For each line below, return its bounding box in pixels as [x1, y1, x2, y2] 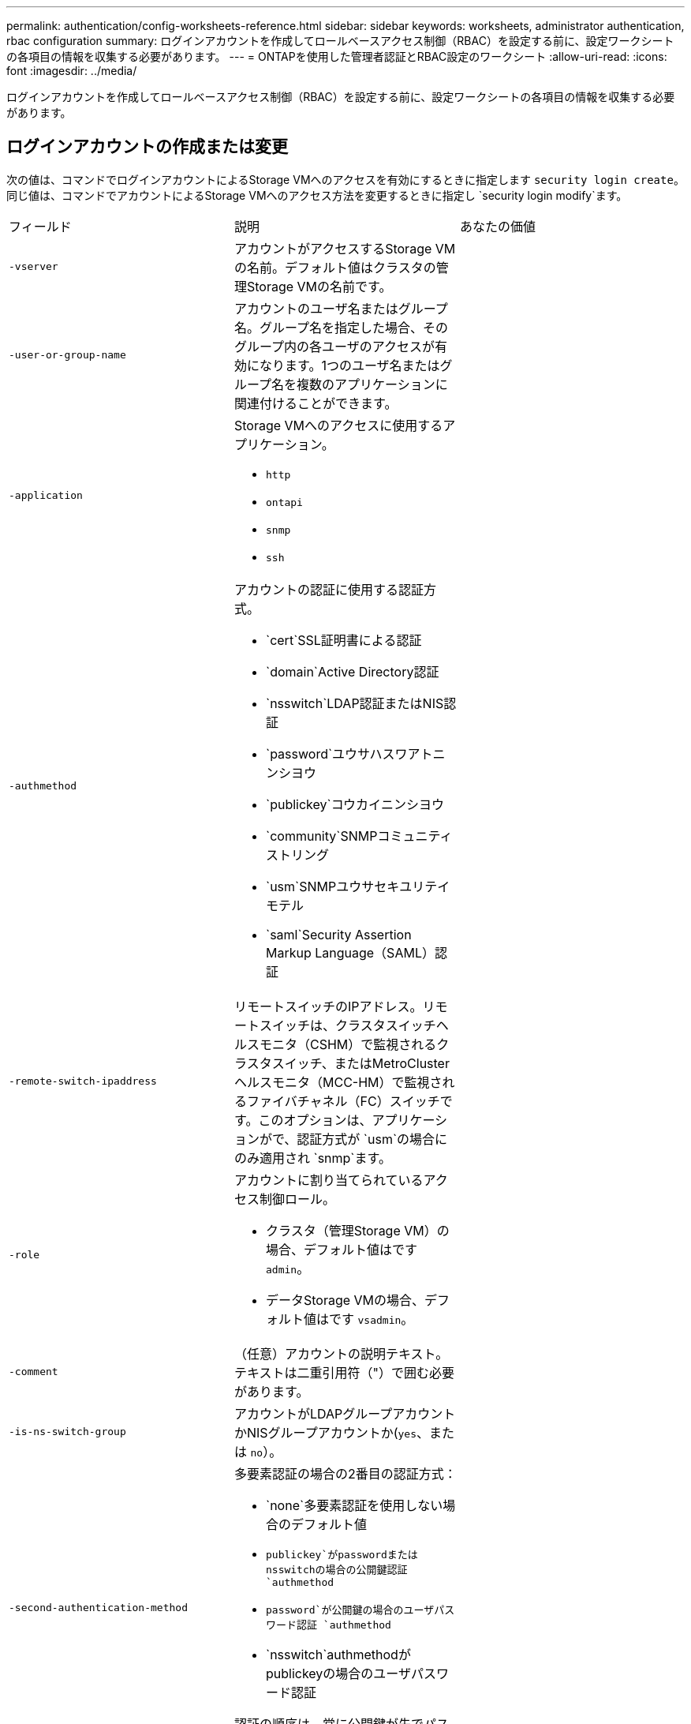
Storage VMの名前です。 [246, 278, 392, 294]
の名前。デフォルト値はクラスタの [233, 259, 436, 275]
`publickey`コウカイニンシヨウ [265, 796, 445, 812]
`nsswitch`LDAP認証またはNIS [265, 695, 444, 711]
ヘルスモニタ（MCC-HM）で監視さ [233, 1074, 443, 1090]
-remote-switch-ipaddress [9, 1075, 157, 1088]
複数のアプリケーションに [297, 376, 448, 392]
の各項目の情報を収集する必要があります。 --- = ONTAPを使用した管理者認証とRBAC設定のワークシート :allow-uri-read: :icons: [6, 50, 667, 63]
